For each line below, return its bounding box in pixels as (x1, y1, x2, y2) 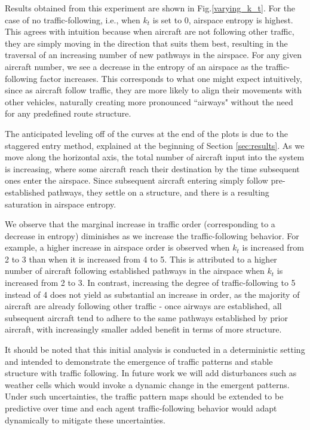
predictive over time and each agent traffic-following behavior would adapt (5, 402, 277, 414)
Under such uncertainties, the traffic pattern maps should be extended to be (5, 390, 284, 402)
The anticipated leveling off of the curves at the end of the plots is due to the (5, 127, 288, 139)
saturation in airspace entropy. (5, 197, 116, 210)
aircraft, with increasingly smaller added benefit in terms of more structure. (5, 323, 282, 336)
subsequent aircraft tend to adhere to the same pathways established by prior (5, 311, 288, 324)
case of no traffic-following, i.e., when (5, 13, 140, 26)
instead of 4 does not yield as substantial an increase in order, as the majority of (5, 288, 300, 300)
